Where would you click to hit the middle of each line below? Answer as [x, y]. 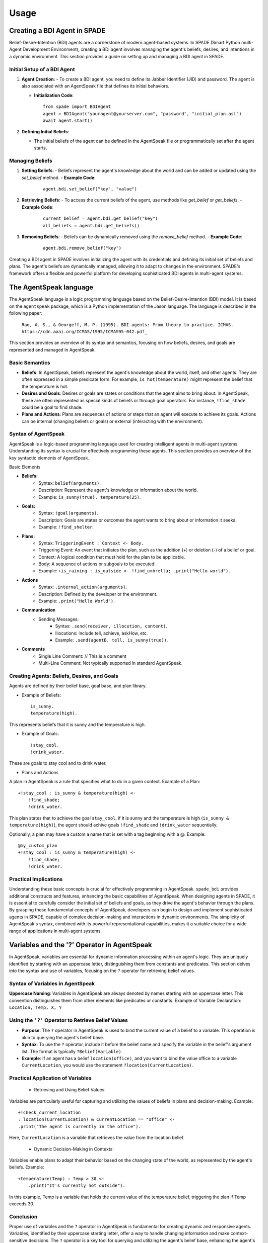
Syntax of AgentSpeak [37, 434]
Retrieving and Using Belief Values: [70, 1090]
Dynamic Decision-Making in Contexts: [74, 1149]
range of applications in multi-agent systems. [55, 931]
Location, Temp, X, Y [35, 1008]
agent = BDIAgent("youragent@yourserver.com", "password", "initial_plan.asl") [142, 114]
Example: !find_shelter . [66, 527]
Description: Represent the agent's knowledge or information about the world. [118, 490]
